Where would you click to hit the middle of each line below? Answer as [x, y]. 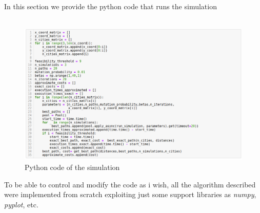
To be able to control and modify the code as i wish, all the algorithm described [130, 184]
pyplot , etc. [21, 204]
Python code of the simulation [72, 167]
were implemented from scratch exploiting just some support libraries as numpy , [130, 194]
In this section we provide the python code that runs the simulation [111, 6]
